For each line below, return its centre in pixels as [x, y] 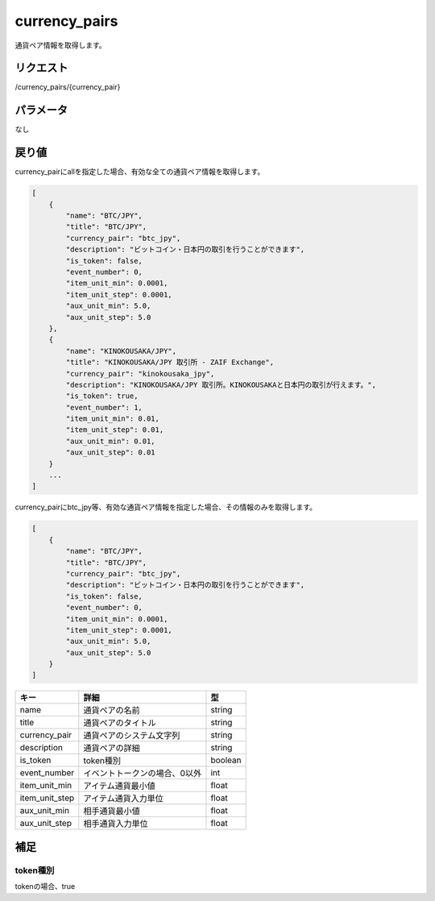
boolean [226, 760]
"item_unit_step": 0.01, [115, 430]
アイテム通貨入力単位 [124, 799]
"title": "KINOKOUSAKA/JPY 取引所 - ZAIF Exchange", [170, 362]
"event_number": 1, [104, 407]
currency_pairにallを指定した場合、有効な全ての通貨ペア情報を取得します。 [140, 172]
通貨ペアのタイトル [120, 723]
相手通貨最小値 [112, 812]
